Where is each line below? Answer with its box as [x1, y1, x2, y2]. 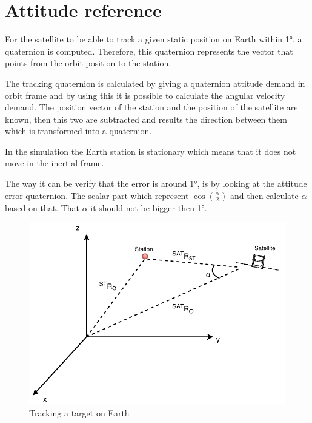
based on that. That [5, 201, 79, 214]
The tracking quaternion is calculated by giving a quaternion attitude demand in [5, 76, 305, 89]
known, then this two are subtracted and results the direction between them [5, 112, 287, 125]
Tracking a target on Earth [29, 406, 130, 419]
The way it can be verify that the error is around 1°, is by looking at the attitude [5, 177, 307, 190]
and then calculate [230, 189, 299, 201]
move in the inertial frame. [5, 157, 104, 169]
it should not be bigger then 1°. [90, 201, 207, 214]
